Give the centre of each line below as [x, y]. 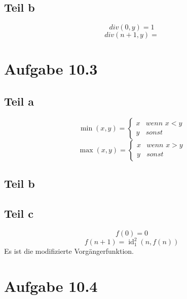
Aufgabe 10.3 [51, 69]
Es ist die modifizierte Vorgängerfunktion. [69, 251]
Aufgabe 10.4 [51, 286]
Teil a [19, 101]
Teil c [19, 213]
